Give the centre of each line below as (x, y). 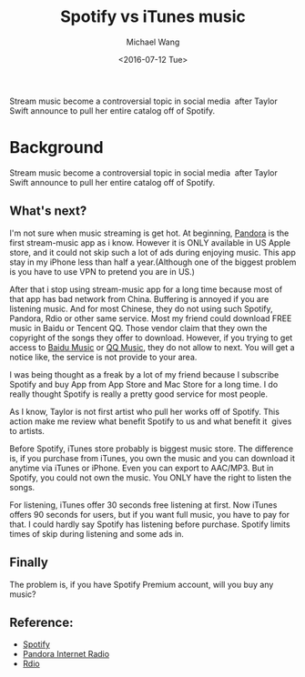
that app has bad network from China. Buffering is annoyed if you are (139, 298)
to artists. (27, 430)
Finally (29, 563)
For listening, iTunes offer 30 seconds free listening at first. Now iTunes (143, 505)
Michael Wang (153, 42)
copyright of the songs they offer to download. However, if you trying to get (151, 338)
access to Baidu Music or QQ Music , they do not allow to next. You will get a (152, 347)
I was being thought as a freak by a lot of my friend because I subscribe (144, 374)
